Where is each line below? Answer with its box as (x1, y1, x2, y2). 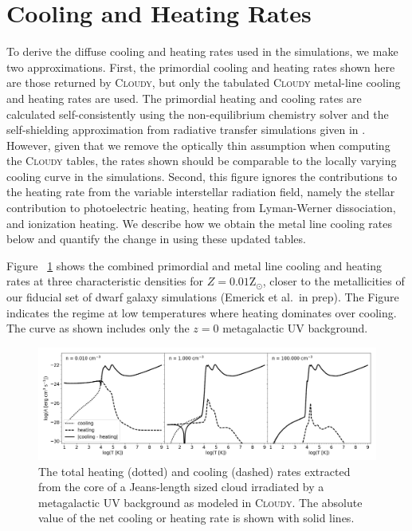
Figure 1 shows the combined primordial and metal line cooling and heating (6, 257, 383, 273)
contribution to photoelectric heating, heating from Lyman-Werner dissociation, (6, 199, 396, 216)
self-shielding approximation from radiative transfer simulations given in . (6, 121, 366, 138)
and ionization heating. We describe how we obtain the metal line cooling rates (6, 214, 393, 231)
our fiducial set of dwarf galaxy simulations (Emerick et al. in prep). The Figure (6, 289, 399, 305)
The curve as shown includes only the (6, 320, 190, 336)
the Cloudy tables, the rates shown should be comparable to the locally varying (6, 152, 397, 169)
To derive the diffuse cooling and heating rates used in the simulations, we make (6, 43, 398, 60)
